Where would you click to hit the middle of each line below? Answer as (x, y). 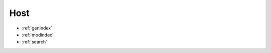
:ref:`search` (35, 42)
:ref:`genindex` (37, 28)
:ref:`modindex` (38, 34)
